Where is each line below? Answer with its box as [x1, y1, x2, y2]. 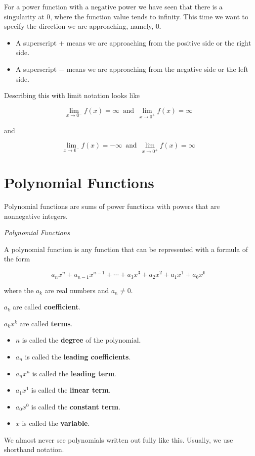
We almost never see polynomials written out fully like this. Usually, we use [4, 434, 233, 445]
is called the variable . [22, 418, 90, 428]
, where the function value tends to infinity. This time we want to [50, 11, 249, 21]
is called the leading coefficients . [25, 351, 131, 361]
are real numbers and [44, 285, 109, 295]
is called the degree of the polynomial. [22, 335, 141, 345]
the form [4, 253, 30, 264]
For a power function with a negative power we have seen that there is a [4, 1, 223, 11]
